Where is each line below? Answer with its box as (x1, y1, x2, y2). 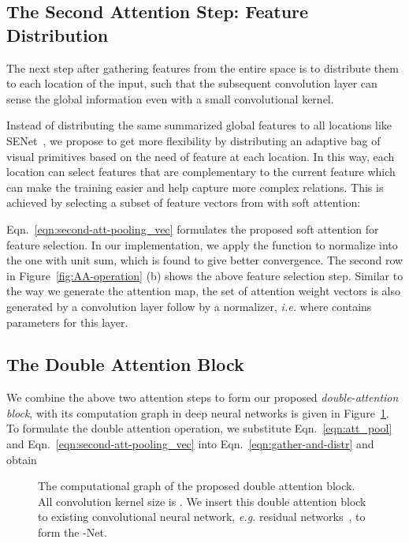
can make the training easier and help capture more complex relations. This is (6, 178, 384, 195)
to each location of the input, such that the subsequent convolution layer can (6, 75, 377, 92)
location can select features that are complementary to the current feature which (6, 163, 396, 180)
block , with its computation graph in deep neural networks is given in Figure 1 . (6, 404, 389, 421)
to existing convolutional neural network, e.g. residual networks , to (38, 508, 366, 525)
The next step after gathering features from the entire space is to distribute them (6, 59, 399, 76)
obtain (6, 451, 37, 467)
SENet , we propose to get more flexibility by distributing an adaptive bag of (6, 132, 381, 148)
